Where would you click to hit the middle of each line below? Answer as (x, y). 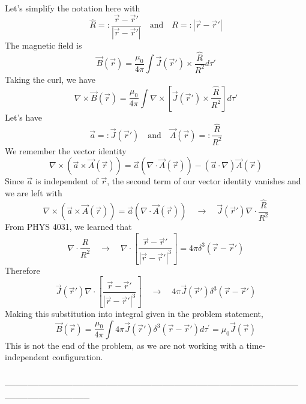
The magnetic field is (43, 45)
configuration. (78, 357)
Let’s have (24, 117)
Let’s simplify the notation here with (73, 8)
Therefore (22, 270)
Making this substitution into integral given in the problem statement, (134, 314)
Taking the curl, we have (50, 79)
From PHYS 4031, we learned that (68, 227)
